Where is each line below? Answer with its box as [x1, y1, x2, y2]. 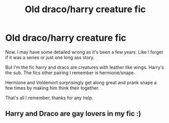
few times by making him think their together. [5, 85, 100, 91]
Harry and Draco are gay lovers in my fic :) [5, 109, 141, 118]
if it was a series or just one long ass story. [5, 54, 95, 60]
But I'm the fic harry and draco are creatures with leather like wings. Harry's [5, 64, 164, 70]
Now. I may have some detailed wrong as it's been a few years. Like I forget [5, 49, 163, 55]
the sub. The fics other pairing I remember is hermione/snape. [5, 70, 136, 76]
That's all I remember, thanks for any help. [5, 95, 94, 101]
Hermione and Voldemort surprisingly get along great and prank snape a [5, 79, 157, 85]
